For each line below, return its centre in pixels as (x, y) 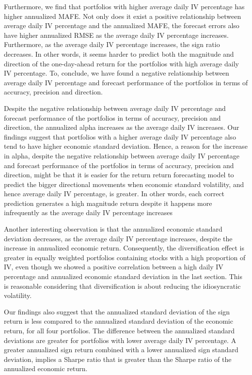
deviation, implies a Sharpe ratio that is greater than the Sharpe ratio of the (118, 359)
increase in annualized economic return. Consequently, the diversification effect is (124, 248)
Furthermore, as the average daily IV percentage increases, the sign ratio (112, 44)
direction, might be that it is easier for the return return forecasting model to (119, 175)
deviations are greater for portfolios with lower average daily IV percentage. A (120, 340)
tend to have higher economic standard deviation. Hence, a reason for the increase (126, 146)
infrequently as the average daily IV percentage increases (88, 212)
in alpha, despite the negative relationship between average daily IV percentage (122, 155)
